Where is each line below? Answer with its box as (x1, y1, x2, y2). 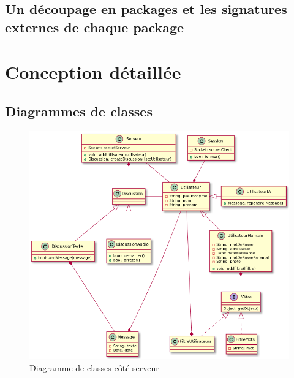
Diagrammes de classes (5, 101, 153, 120)
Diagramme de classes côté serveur (29, 361, 159, 374)
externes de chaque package (5, 17, 184, 36)
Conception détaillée (5, 59, 181, 85)
